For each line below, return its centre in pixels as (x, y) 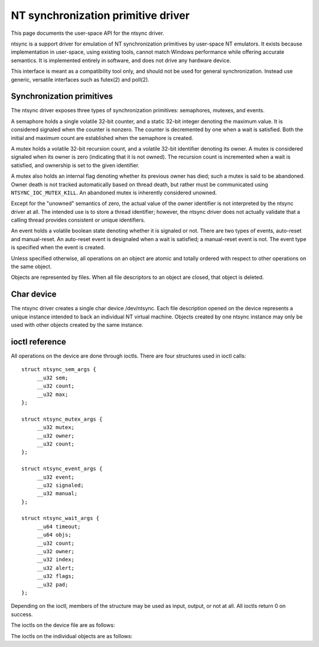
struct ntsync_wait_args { (61, 518)
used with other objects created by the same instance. (77, 325)
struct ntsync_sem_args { (59, 370)
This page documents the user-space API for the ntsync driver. (88, 33)
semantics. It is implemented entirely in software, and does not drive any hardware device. (121, 60)
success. (22, 614)
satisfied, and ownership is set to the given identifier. (75, 165)
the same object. (31, 266)
